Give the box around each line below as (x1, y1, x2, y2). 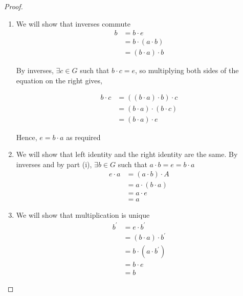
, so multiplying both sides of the (135, 65, 239, 76)
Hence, (16, 131, 37, 142)
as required (66, 131, 101, 142)
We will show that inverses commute (16, 18, 130, 29)
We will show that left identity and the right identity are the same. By (16, 149, 238, 160)
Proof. (4, 1, 23, 11)
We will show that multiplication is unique (16, 210, 150, 220)
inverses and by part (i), (16, 158, 92, 169)
